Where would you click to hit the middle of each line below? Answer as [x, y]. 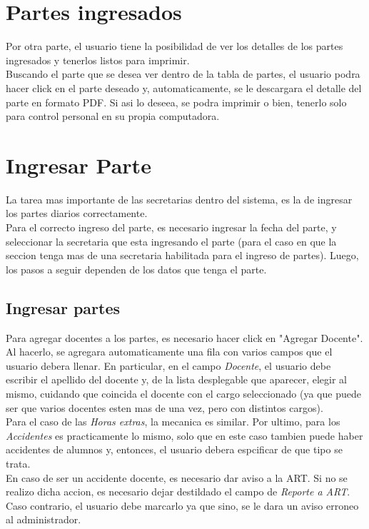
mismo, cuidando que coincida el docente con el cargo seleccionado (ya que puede [183, 393]
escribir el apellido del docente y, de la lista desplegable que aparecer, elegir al [176, 379]
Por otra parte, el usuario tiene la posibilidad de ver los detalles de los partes [175, 46]
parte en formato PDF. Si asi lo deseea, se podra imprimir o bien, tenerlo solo [176, 102]
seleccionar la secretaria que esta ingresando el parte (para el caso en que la [171, 241]
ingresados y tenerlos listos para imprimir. [98, 60]
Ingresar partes [63, 307]
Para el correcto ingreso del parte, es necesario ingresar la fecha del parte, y [171, 227]
